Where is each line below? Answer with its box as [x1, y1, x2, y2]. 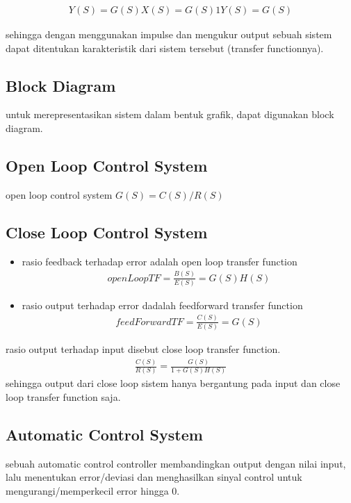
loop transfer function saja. [6, 389, 121, 404]
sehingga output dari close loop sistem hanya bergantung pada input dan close [6, 376, 341, 390]
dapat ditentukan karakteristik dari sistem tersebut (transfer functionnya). [6, 40, 324, 55]
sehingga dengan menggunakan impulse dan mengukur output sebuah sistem [6, 27, 332, 42]
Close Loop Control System [6, 221, 208, 242]
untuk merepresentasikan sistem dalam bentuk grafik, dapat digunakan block [6, 107, 334, 122]
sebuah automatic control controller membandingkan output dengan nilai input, [6, 456, 346, 470]
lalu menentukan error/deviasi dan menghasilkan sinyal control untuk [6, 470, 302, 484]
